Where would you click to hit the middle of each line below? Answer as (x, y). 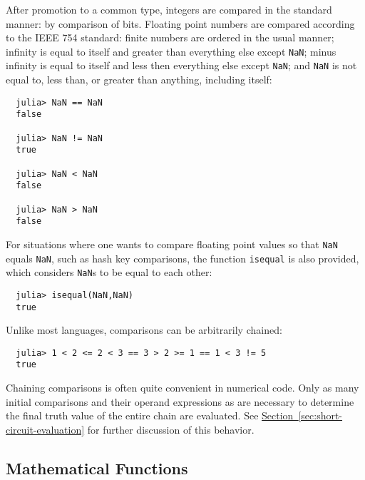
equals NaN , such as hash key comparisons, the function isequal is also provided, (182, 258)
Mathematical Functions (97, 468)
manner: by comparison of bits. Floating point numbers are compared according (180, 23)
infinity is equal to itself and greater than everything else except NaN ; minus (171, 51)
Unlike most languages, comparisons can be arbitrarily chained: (144, 330)
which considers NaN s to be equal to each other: (109, 272)
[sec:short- (320, 415)
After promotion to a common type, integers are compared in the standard (169, 9)
